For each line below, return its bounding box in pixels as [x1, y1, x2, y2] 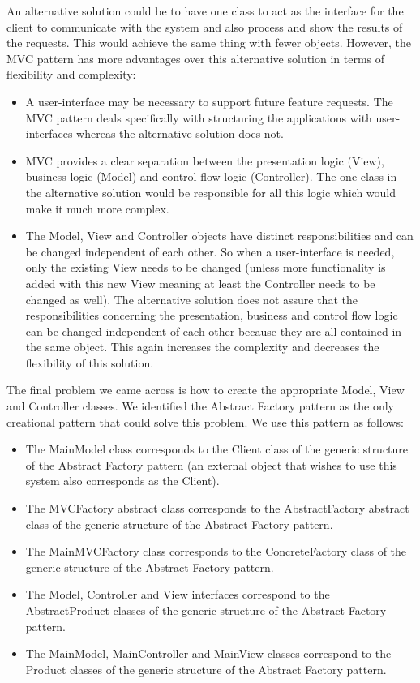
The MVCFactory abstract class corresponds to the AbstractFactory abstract [25, 500, 409, 517]
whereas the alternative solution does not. [76, 125, 284, 142]
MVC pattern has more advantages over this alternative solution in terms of [6, 49, 385, 67]
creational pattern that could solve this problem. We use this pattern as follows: [6, 413, 404, 430]
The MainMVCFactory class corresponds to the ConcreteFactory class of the [25, 543, 407, 560]
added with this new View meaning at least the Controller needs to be [25, 274, 375, 291]
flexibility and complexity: [6, 66, 136, 83]
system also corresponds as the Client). [25, 472, 220, 489]
